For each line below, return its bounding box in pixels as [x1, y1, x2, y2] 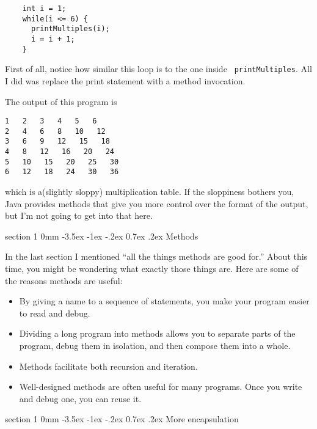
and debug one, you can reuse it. [19, 392, 142, 405]
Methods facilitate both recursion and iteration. [19, 359, 198, 372]
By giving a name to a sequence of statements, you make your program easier [19, 295, 310, 307]
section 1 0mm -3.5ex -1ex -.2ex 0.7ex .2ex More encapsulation [5, 413, 239, 425]
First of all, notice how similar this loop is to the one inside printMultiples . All [5, 62, 312, 75]
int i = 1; [22, 4, 67, 13]
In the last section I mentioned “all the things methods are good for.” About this [5, 250, 308, 263]
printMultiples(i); [31, 24, 110, 34]
